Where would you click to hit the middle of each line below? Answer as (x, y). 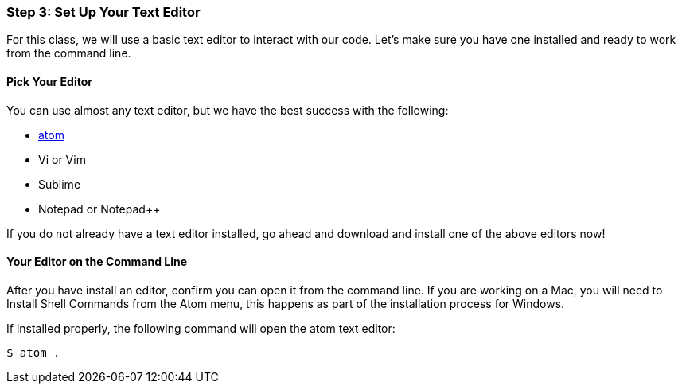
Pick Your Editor (49, 81)
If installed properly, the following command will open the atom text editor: (201, 328)
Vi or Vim (62, 159)
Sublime (60, 184)
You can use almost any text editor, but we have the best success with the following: (228, 110)
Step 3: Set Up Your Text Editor (103, 12)
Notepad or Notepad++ (99, 209)
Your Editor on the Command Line (97, 262)
